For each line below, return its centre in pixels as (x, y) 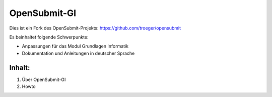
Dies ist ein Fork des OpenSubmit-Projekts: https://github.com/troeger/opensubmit (95, 28)
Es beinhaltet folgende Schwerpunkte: (49, 37)
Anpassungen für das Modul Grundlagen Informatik (75, 46)
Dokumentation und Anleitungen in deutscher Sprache (78, 53)
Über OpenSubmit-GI (44, 79)
